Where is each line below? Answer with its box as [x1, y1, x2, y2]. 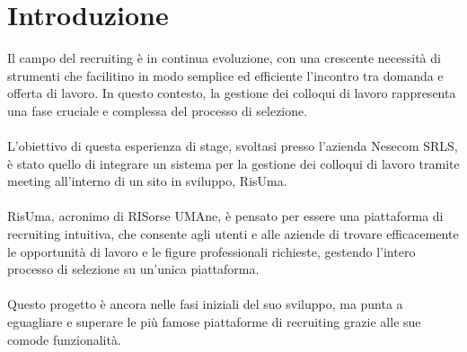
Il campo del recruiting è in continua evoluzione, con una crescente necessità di [7, 48, 441, 67]
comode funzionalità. [7, 330, 121, 348]
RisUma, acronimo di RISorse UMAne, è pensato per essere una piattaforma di [7, 207, 444, 225]
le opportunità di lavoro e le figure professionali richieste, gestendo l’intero [7, 242, 416, 260]
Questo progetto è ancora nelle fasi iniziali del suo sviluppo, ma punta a [7, 295, 403, 313]
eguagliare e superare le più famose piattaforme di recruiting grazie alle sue [7, 312, 421, 331]
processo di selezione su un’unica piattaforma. [7, 260, 260, 278]
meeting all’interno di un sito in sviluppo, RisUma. [7, 172, 287, 190]
